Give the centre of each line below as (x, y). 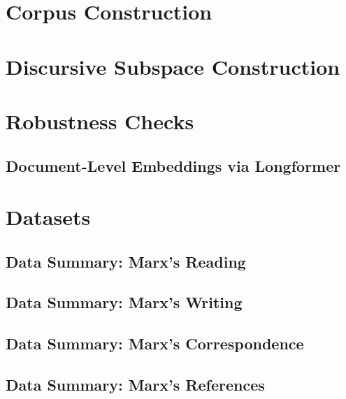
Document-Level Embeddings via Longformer (173, 165)
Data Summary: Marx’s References (135, 385)
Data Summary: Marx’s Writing (124, 302)
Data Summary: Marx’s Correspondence (155, 343)
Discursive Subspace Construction (173, 66)
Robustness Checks (100, 121)
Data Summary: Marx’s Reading (126, 261)
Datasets (48, 217)
